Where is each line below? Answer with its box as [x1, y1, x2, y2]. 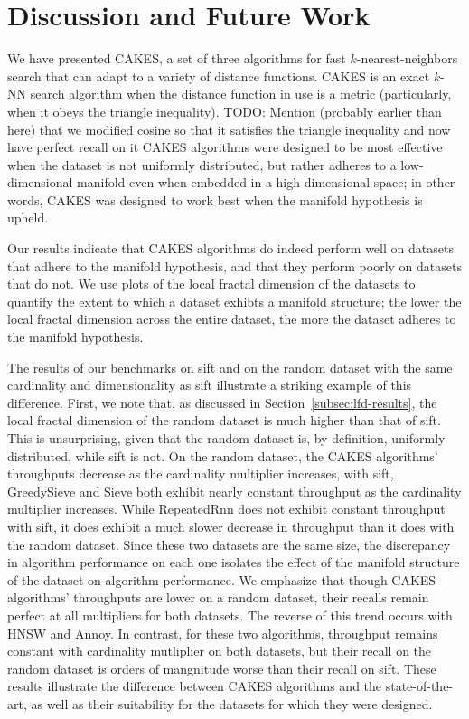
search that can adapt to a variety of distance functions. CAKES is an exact [7, 66, 430, 85]
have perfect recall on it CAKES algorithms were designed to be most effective [7, 137, 443, 156]
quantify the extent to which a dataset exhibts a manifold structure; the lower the [7, 291, 462, 310]
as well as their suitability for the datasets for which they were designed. [31, 694, 433, 713]
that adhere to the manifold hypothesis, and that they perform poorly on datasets [7, 256, 462, 275]
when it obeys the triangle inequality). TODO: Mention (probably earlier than [7, 101, 442, 120]
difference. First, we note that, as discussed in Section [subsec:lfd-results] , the [7, 393, 437, 412]
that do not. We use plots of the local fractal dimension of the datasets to [7, 274, 416, 293]
